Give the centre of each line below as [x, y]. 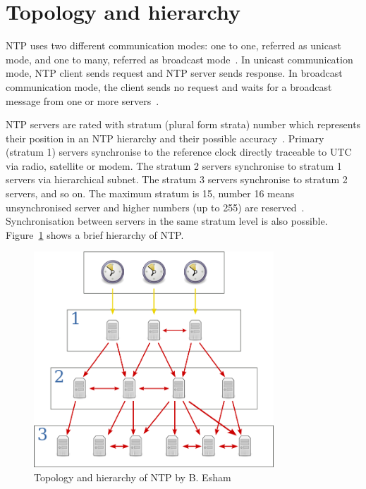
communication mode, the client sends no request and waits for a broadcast [169, 86]
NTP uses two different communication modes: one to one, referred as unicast [173, 45]
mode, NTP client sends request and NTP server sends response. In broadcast [174, 73]
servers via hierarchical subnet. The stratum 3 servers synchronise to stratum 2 [177, 179]
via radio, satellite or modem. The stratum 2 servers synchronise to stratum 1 [174, 165]
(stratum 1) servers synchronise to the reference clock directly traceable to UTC [179, 152]
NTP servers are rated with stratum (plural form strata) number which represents [183, 124]
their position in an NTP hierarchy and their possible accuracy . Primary [165, 138]
